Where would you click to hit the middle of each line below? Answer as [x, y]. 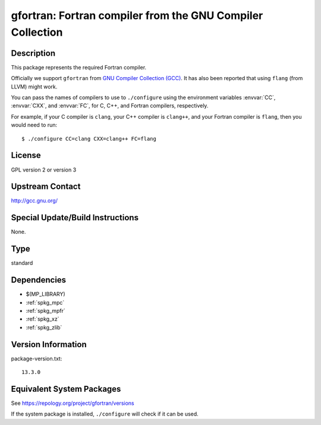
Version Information [49, 344]
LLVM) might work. [34, 87]
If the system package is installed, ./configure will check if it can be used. [105, 414]
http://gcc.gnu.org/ [34, 201]
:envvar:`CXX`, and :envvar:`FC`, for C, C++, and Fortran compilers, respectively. [110, 106]
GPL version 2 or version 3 [44, 170]
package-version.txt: [37, 359]
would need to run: [34, 125]
